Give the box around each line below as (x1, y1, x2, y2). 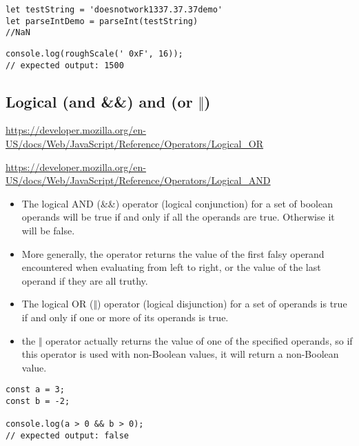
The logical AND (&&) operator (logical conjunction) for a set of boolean (21, 196, 333, 210)
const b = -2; (6, 396, 70, 407)
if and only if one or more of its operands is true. (21, 310, 229, 325)
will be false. (21, 223, 75, 238)
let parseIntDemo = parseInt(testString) (6, 16, 198, 26)
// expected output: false (6, 431, 129, 441)
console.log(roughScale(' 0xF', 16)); (6, 48, 183, 59)
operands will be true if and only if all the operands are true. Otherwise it (21, 210, 335, 224)
